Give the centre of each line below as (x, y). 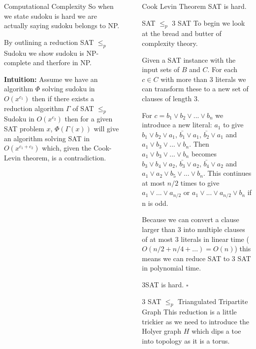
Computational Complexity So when (59, 6)
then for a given (89, 119)
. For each (223, 69)
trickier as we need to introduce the (195, 321)
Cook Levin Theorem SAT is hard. (194, 6)
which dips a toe (216, 331)
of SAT (83, 108)
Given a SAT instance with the (189, 59)
